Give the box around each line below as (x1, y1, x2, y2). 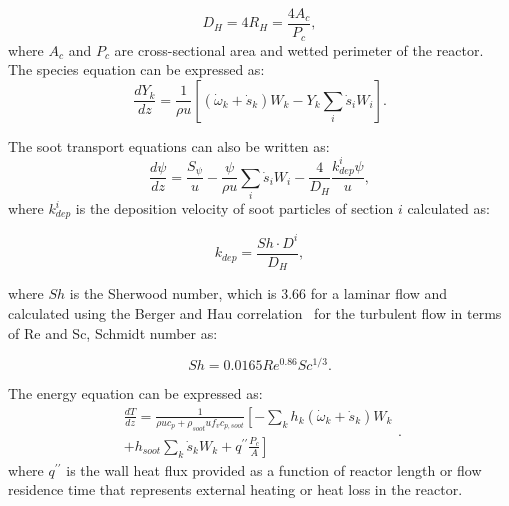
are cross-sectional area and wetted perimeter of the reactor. (114, 39, 484, 60)
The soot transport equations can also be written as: (8, 135, 330, 156)
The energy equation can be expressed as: (8, 383, 263, 404)
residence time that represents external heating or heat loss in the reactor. (8, 479, 463, 500)
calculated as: (407, 198, 490, 219)
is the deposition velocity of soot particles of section (75, 198, 394, 219)
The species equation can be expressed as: (8, 59, 265, 80)
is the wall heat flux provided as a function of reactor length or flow (66, 459, 482, 480)
